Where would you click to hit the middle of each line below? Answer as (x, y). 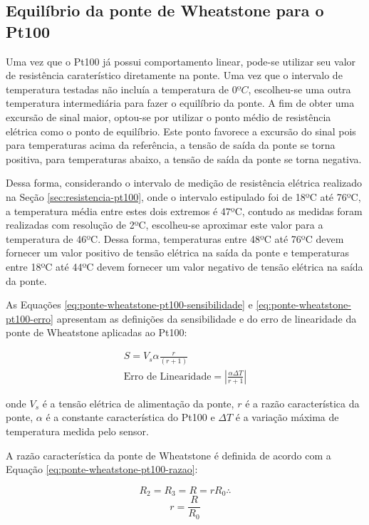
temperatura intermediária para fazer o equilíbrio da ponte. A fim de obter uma (180, 103)
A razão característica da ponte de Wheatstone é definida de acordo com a (168, 455)
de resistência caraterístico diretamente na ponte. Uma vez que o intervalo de (174, 75)
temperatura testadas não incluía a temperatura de (117, 89)
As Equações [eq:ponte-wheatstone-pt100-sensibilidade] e (129, 305)
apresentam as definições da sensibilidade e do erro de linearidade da (207, 318)
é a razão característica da (302, 403)
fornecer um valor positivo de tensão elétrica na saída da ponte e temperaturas (177, 253)
